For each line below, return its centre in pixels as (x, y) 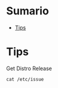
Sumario (28, 11)
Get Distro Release (29, 68)
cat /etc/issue (25, 79)
